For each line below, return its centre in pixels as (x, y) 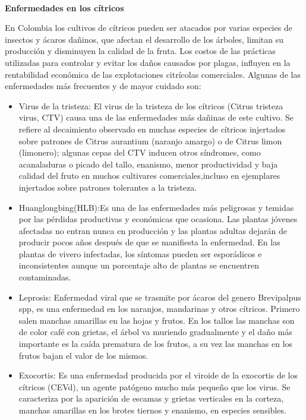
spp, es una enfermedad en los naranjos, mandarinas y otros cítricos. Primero (159, 309)
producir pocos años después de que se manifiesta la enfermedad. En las (149, 242)
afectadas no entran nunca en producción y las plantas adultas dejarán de (153, 230)
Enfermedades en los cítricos (64, 7)
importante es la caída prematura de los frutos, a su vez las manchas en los (156, 344)
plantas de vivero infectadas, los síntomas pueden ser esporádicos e (140, 253)
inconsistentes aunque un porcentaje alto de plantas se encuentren (139, 265)
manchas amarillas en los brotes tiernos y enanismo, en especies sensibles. (152, 410)
